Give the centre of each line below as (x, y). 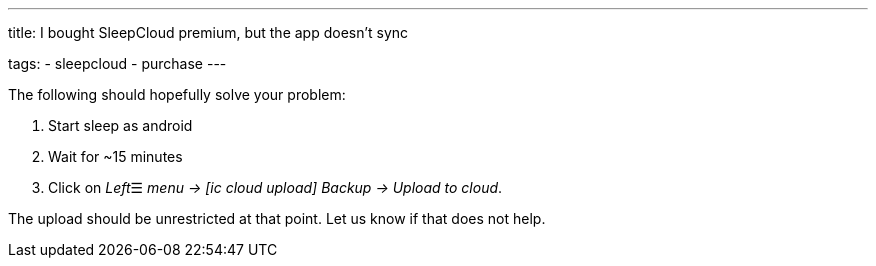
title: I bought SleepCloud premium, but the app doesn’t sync (208, 32)
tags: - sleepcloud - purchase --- (117, 63)
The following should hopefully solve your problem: (177, 94)
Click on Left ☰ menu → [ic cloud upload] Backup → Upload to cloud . (275, 187)
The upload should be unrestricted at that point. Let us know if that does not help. (277, 218)
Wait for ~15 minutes (115, 156)
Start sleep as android (120, 125)
